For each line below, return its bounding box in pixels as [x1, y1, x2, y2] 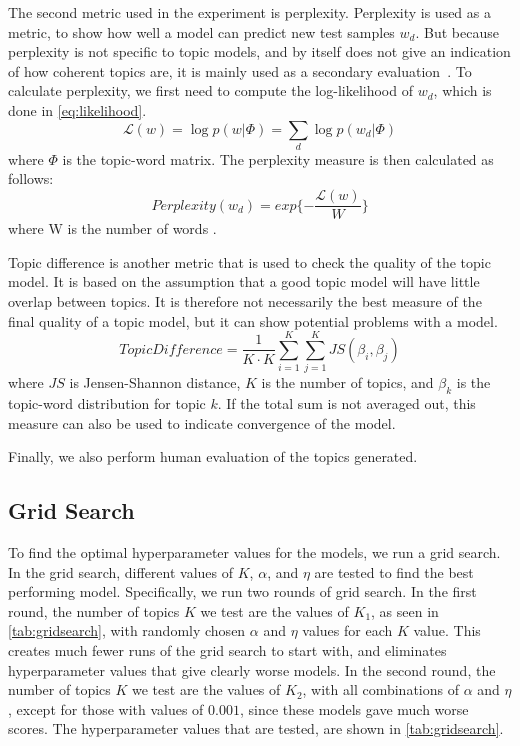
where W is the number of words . [8, 218, 217, 239]
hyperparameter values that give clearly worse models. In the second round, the [8, 659, 496, 680]
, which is [433, 80, 492, 101]
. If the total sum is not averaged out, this [217, 393, 476, 414]
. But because [415, 21, 499, 42]
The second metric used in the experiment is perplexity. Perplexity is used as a [8, 2, 491, 22]
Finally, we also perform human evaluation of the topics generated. [8, 446, 418, 467]
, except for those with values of [8, 698, 204, 719]
